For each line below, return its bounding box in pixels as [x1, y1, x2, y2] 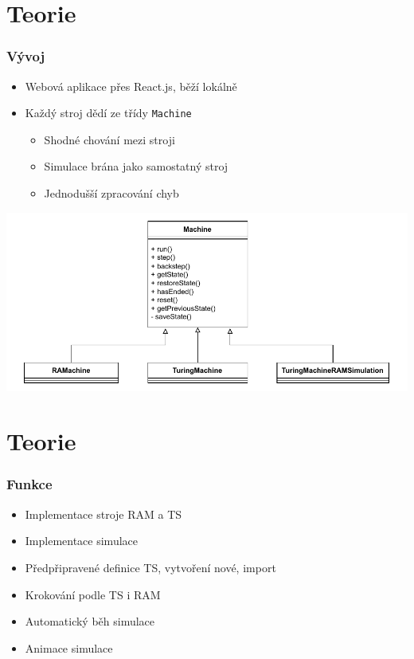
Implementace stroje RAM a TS [25, 505, 182, 522]
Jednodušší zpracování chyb [44, 185, 179, 202]
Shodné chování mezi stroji [44, 131, 175, 147]
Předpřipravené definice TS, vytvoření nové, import [25, 559, 276, 575]
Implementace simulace [25, 532, 139, 549]
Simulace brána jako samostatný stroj [44, 158, 228, 175]
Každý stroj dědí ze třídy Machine [25, 104, 192, 121]
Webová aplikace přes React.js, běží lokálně [25, 77, 237, 94]
